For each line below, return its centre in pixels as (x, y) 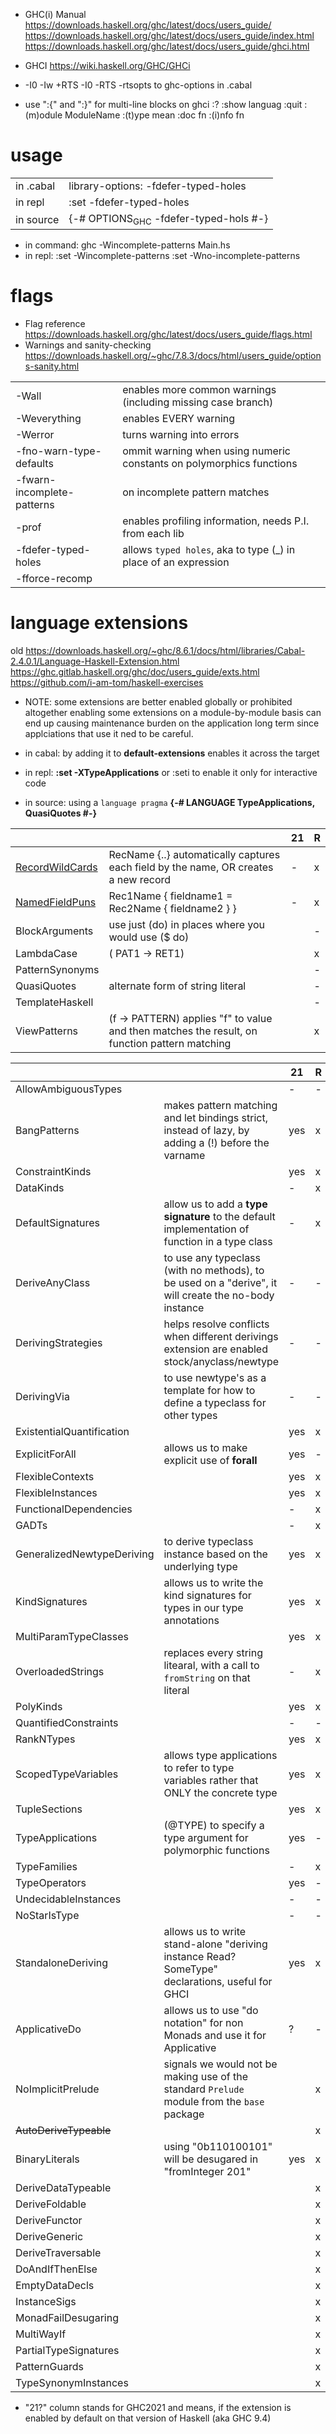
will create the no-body (219, 1295)
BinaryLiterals (47, 2159)
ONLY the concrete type (220, 1792)
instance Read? (200, 1956)
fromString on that (207, 1677)
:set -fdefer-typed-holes (129, 202)
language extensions (99, 623)
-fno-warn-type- (58, 451)
